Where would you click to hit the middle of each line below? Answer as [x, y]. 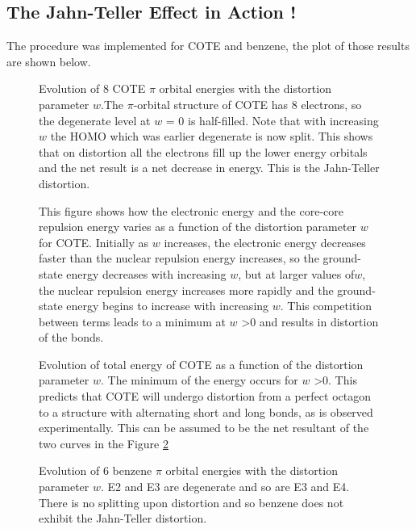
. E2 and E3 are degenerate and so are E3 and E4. [225, 487]
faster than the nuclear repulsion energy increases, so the [179, 258]
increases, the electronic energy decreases [265, 242]
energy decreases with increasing [146, 273]
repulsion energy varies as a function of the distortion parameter [198, 227]
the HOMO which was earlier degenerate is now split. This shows [212, 136]
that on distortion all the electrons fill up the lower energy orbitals [203, 151]
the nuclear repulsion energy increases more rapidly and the [186, 290]
